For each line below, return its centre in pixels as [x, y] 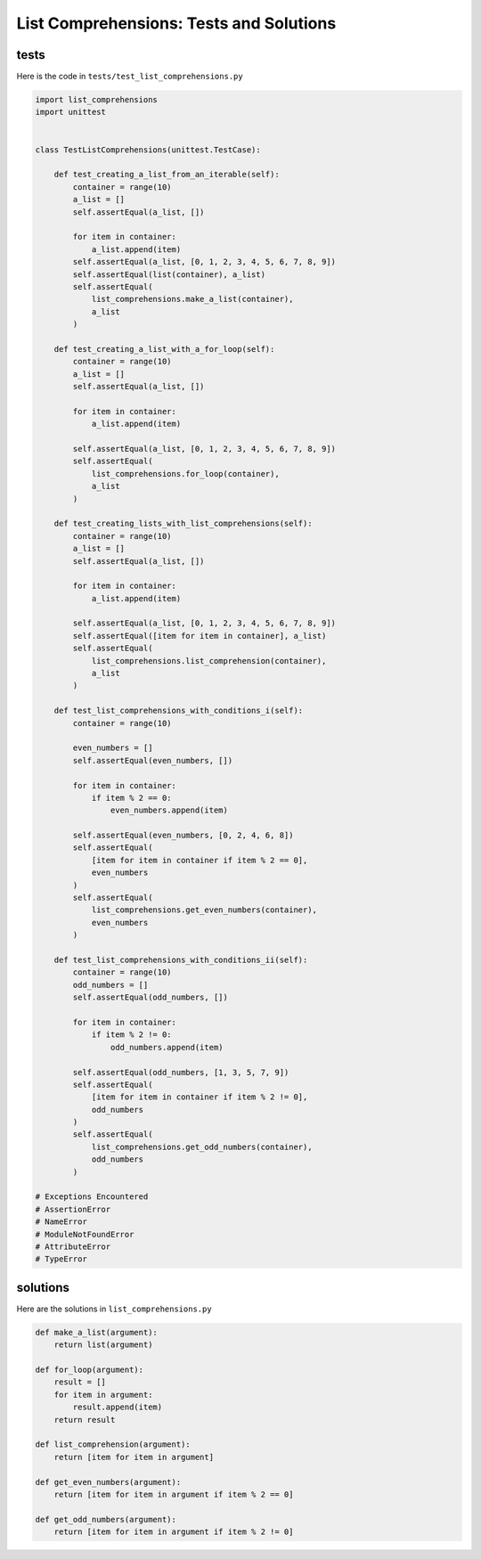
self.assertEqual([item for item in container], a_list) [200, 636]
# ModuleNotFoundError [85, 1234]
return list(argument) [103, 1345]
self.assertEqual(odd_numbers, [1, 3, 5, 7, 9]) [181, 1072]
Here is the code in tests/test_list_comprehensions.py [130, 77]
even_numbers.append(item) [169, 810]
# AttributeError [73, 1246]
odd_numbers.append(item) [167, 1047]
